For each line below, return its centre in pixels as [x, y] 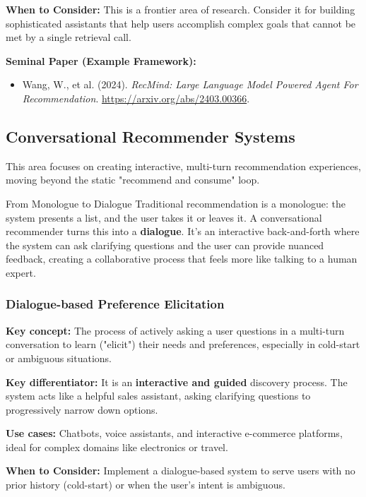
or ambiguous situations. [59, 358]
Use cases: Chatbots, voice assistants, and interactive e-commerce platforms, [174, 433]
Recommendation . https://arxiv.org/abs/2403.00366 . [136, 98]
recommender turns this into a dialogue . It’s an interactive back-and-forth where [183, 231]
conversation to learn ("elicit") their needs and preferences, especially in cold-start [183, 344]
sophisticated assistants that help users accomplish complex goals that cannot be [181, 23]
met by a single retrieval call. [69, 37]
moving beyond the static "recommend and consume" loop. [133, 180]
